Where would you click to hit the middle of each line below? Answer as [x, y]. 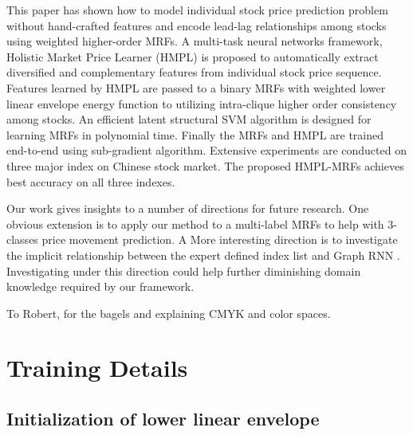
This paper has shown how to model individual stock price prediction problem [197, 10]
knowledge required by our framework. [100, 286]
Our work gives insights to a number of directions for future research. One [188, 208]
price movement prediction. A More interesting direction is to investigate [220, 239]
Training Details [97, 368]
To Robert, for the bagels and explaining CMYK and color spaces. [169, 313]
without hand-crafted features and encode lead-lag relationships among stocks [197, 25]
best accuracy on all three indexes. [91, 181]
